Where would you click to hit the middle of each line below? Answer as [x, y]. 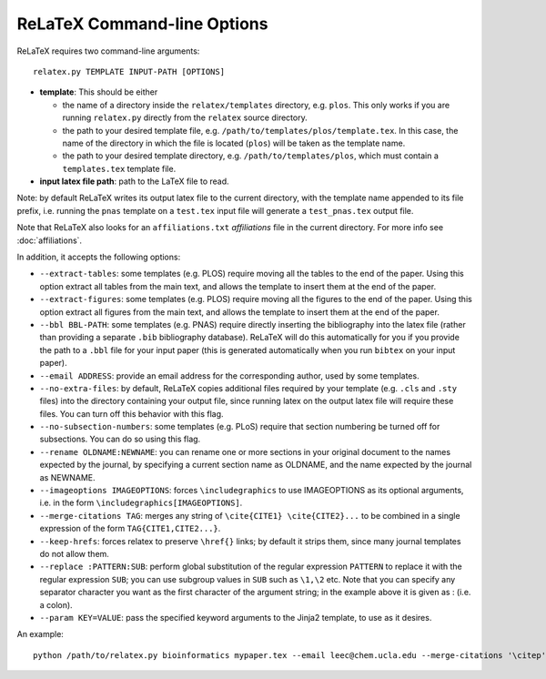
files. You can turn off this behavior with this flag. [131, 413]
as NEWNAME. [67, 477]
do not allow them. [74, 554]
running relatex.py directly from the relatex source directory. [185, 117]
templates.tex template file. [119, 168]
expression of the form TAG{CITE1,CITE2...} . [130, 529]
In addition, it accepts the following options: [99, 257]
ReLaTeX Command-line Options [142, 24]
